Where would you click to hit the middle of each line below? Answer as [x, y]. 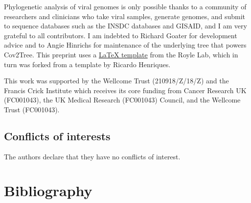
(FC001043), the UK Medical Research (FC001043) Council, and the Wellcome [122, 100]
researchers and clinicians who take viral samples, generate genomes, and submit [125, 16]
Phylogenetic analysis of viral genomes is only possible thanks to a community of [125, 6]
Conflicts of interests [57, 136]
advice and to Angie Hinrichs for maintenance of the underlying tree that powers [125, 45]
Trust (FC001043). [32, 109]
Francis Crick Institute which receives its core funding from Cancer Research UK [125, 90]
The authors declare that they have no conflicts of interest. [92, 156]
